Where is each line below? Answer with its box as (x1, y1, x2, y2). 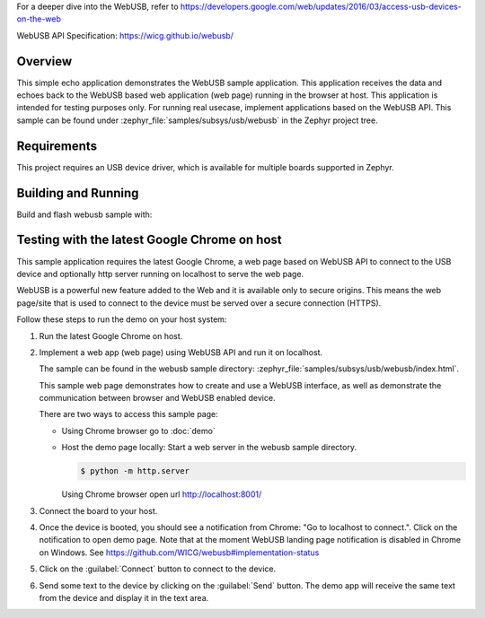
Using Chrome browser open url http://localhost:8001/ (61, 489, 262, 500)
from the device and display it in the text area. (39, 592, 209, 603)
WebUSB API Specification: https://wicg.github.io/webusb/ (16, 30, 234, 40)
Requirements (16, 138, 98, 153)
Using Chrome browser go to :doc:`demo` (61, 425, 216, 436)
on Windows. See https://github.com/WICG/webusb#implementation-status (39, 547, 320, 558)
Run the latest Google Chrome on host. (39, 330, 183, 341)
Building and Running (16, 185, 139, 201)
